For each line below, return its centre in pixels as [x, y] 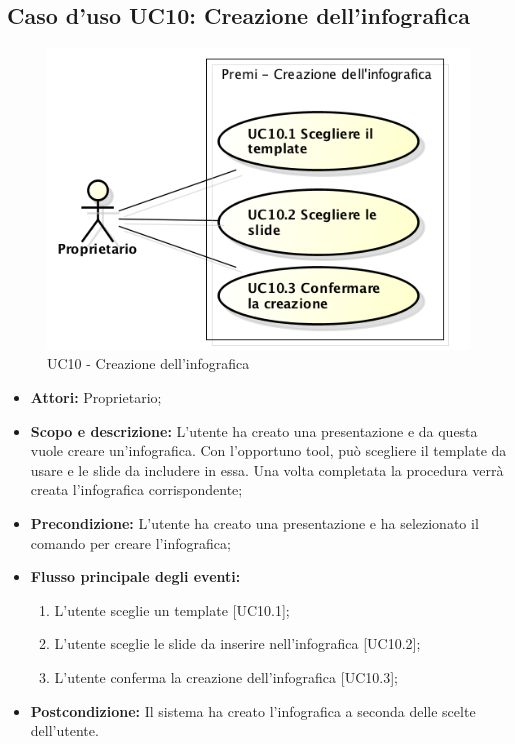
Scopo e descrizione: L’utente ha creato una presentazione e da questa [254, 430]
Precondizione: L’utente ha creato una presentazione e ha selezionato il [254, 523]
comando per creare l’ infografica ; [130, 542]
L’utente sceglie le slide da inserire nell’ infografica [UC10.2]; [237, 643]
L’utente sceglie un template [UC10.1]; [172, 609]
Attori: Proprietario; [96, 397]
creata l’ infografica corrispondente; [136, 489]
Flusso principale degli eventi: [135, 576]
